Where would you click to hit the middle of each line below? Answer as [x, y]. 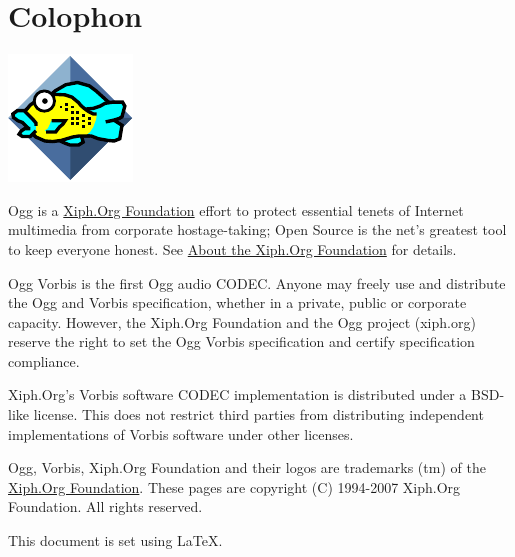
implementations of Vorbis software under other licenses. [181, 433]
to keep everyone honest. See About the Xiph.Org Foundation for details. [232, 248]
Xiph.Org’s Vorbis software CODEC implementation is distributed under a [237, 394]
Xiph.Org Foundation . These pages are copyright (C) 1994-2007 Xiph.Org [234, 486]
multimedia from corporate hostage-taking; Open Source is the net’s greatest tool [257, 229]
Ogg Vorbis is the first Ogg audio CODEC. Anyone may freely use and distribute [257, 282]
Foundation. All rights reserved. [105, 506]
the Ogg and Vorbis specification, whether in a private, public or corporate [237, 302]
